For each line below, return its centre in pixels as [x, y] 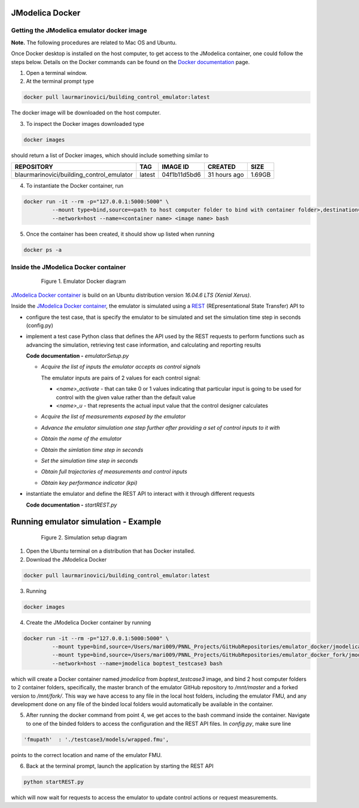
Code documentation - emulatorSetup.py [77, 356]
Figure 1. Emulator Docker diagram [83, 281]
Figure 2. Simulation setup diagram [84, 537]
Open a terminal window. [57, 73]
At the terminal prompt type [60, 82]
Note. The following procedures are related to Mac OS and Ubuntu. [94, 43]
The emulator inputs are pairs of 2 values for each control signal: [121, 378]
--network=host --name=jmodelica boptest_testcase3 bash [137, 663]
